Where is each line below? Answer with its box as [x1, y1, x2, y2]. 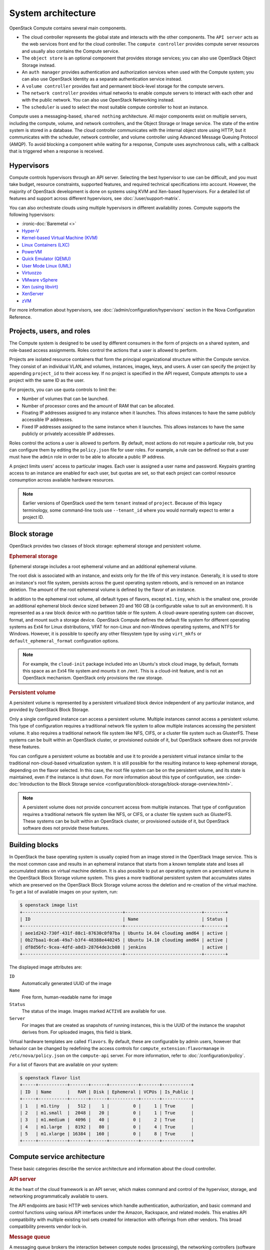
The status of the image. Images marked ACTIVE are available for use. [21, 1008, 166, 1014]
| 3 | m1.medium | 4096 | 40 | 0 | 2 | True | [19, 1117, 194, 1122]
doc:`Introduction [9, 781, 45, 787]
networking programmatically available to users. [9, 1193, 108, 1199]
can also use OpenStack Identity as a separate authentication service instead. [21, 76, 182, 82]
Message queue [9, 1233, 50, 1240]
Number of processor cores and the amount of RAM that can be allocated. [21, 402, 175, 408]
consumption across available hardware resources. [9, 477, 114, 483]
